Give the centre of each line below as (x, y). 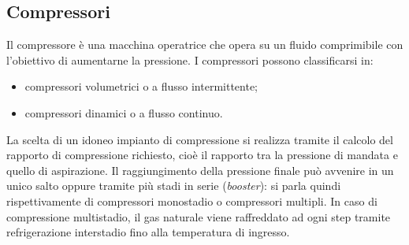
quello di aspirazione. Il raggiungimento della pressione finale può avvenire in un (200, 170)
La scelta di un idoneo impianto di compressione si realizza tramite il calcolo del (200, 139)
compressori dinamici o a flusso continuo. (124, 112)
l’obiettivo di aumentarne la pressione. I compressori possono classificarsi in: (190, 59)
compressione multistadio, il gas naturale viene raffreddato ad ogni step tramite (199, 216)
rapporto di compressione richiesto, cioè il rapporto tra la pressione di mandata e (202, 155)
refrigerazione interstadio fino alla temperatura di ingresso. (148, 232)
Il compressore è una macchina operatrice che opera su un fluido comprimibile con (205, 45)
